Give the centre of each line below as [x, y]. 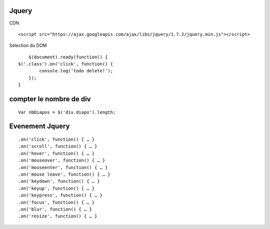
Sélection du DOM [28, 45]
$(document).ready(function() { [68, 57]
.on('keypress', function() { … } [60, 195]
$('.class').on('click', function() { [66, 64]
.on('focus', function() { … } [56, 202]
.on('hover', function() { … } [56, 153]
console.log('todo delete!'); [76, 71]
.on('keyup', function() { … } [56, 188]
